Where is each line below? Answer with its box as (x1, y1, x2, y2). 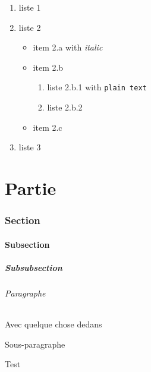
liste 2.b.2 (47, 101, 83, 114)
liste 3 (18, 141, 41, 153)
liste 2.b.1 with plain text (47, 81, 147, 93)
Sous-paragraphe (5, 338, 65, 350)
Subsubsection (5, 261, 62, 273)
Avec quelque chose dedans (5, 317, 102, 330)
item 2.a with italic (33, 41, 103, 53)
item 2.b (33, 61, 64, 73)
